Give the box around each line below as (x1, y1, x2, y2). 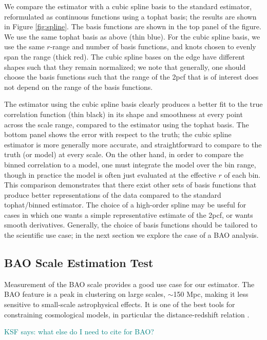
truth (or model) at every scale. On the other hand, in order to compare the (4, 149, 244, 160)
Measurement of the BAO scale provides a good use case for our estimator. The (4, 278, 255, 289)
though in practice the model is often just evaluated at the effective (4, 169, 216, 180)
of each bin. (224, 169, 261, 180)
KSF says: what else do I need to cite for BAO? (4, 326, 154, 337)
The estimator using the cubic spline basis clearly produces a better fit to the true (4, 99, 263, 109)
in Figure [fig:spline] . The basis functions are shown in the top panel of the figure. (4, 21, 261, 32)
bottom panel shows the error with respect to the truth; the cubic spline (4, 129, 232, 140)
